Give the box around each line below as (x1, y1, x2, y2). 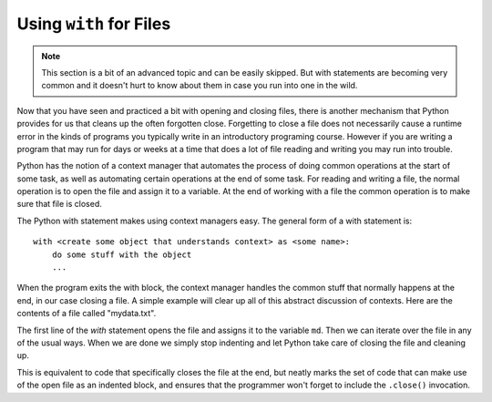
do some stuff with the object (51, 249, 192, 260)
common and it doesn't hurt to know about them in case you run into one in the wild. (41, 80, 358, 91)
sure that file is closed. (16, 199, 102, 210)
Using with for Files (16, 14, 171, 34)
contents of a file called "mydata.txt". (16, 308, 157, 319)
